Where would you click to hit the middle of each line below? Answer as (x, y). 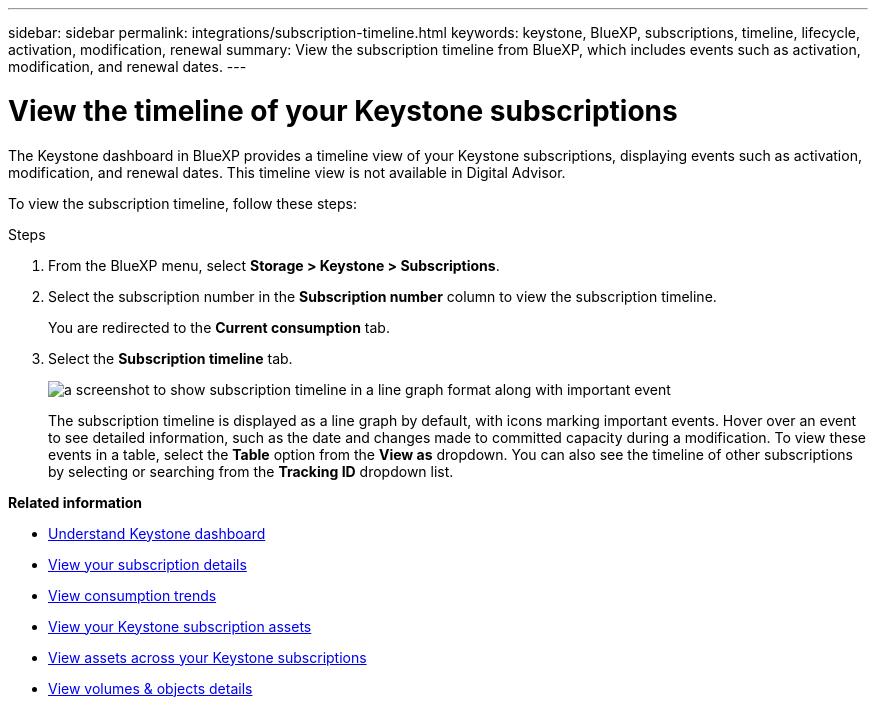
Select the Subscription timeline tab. (170, 358)
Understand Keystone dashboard (157, 533)
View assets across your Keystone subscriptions (207, 657)
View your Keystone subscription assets (180, 626)
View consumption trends (132, 595)
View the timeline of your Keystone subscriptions (343, 110)
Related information (75, 502)
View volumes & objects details (150, 688)
